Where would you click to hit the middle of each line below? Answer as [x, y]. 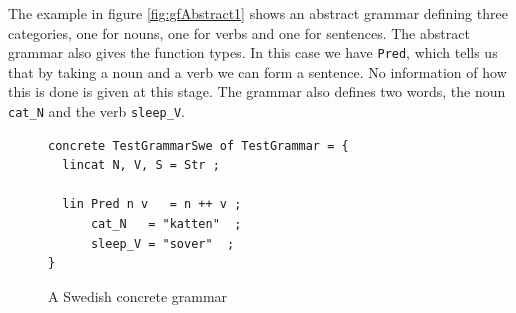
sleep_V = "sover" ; [162, 243]
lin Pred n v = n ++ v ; [152, 204]
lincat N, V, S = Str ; [141, 165]
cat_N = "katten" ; [166, 224]
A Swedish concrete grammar [138, 295]
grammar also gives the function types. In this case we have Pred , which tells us [253, 52]
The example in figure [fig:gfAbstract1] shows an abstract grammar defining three [258, 13]
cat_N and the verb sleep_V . [96, 111]
